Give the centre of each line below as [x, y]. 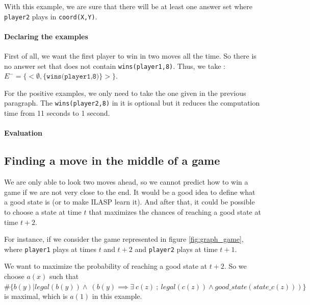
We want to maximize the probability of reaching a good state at [106, 266]
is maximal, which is [36, 296]
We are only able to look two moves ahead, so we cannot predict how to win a [126, 182]
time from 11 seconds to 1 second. [57, 113]
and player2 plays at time [176, 249]
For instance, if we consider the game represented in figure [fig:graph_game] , [124, 239]
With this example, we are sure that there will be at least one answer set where [128, 6]
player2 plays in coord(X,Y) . [51, 16]
